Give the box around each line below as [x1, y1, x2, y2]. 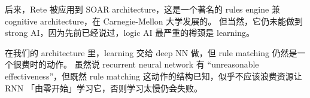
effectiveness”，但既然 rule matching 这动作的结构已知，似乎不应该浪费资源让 [5, 69, 302, 82]
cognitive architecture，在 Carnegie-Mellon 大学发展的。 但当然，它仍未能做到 [5, 14, 303, 27]
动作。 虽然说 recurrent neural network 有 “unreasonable [46, 58, 259, 71]
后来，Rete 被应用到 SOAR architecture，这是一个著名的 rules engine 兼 [5, 3, 280, 15]
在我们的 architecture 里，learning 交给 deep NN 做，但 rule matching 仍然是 [5, 46, 297, 59]
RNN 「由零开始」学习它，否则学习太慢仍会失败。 [5, 81, 202, 94]
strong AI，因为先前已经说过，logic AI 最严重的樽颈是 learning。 [5, 26, 255, 39]
